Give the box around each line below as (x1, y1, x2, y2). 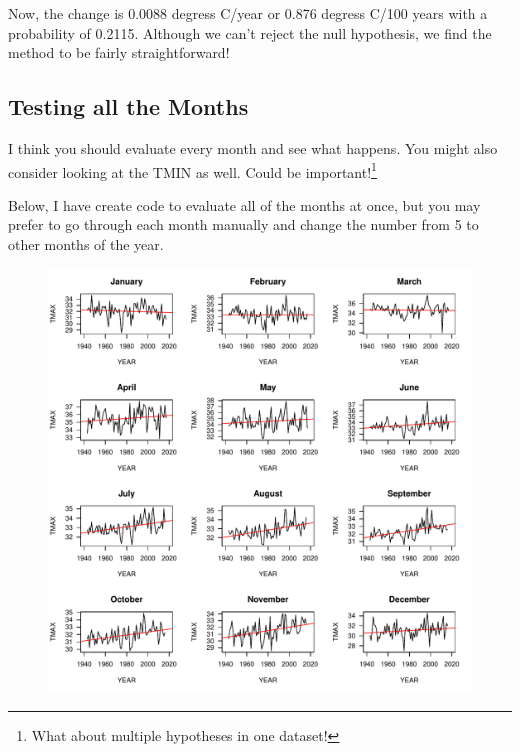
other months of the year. (8, 234, 164, 255)
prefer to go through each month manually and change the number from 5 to (8, 214, 479, 235)
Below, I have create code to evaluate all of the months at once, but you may (8, 194, 481, 215)
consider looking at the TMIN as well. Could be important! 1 (8, 158, 377, 182)
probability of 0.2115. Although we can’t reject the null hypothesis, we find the (8, 22, 492, 43)
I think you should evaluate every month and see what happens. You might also (8, 137, 498, 158)
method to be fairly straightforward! (8, 42, 230, 63)
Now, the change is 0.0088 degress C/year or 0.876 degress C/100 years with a (8, 3, 488, 23)
